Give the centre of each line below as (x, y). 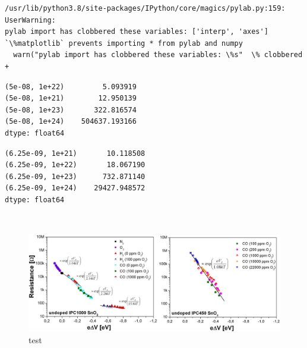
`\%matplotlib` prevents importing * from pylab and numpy (124, 43)
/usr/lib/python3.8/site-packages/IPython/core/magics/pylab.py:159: (145, 8)
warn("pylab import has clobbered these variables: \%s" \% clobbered (158, 55)
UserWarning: (30, 20)
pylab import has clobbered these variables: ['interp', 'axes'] (137, 32)
